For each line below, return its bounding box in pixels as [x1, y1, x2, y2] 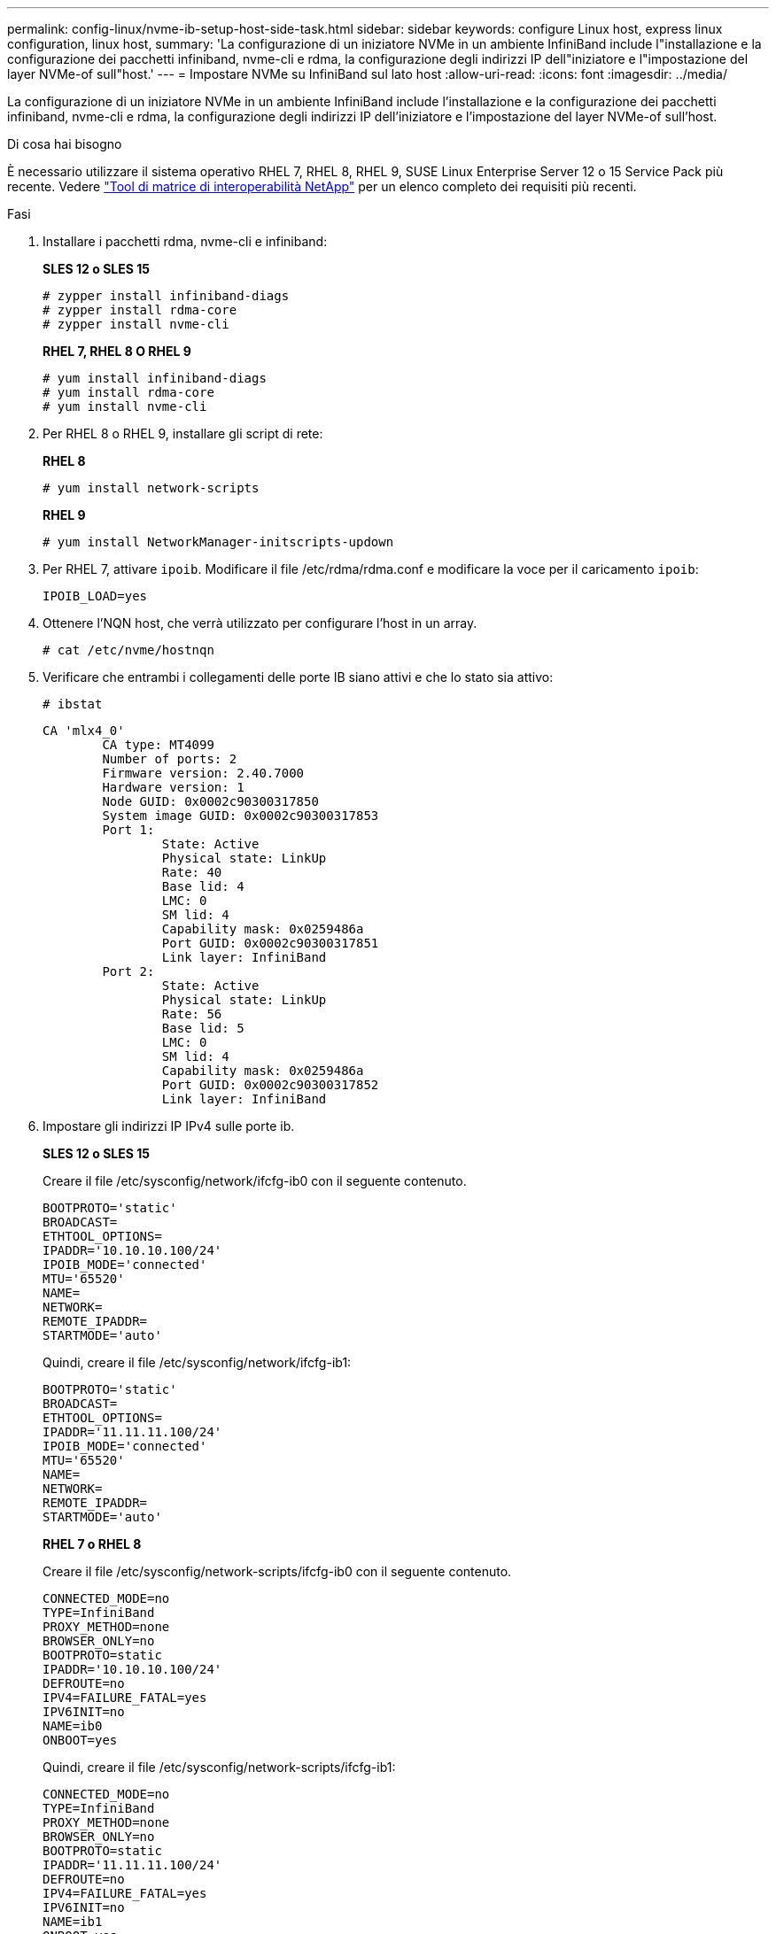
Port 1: [102, 823, 155, 837]
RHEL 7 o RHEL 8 [43, 1536, 142, 1551]
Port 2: [102, 964, 155, 979]
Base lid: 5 [161, 1021, 244, 1035]
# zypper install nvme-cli [43, 317, 229, 331]
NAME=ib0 [43, 1719, 103, 1733]
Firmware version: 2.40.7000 [102, 766, 305, 780]
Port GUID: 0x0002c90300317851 [161, 936, 379, 950]
